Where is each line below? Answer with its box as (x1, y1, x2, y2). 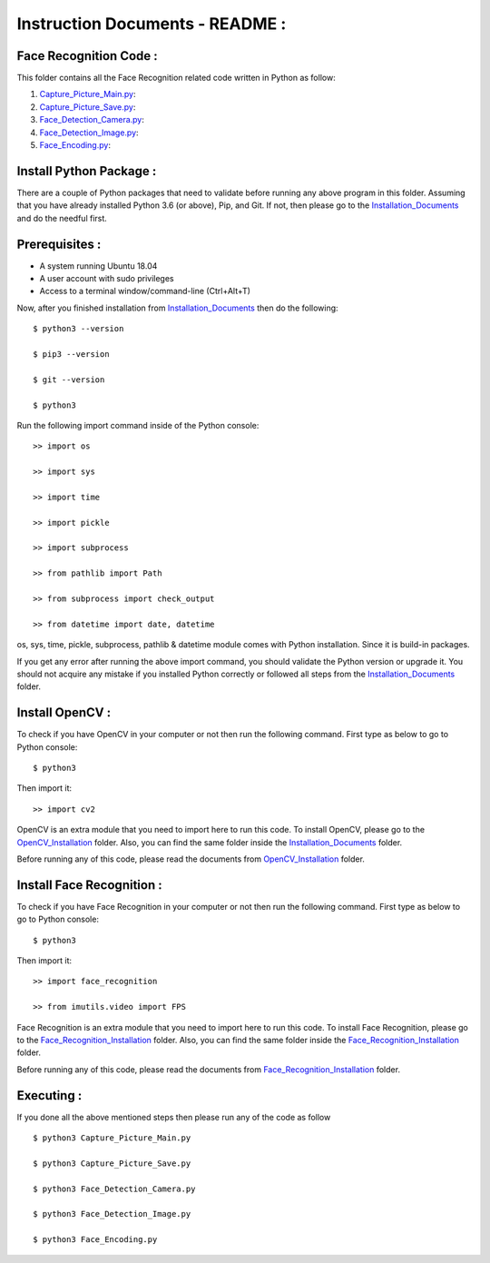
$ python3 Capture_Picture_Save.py (33, 1158, 191, 1169)
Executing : (16, 1088, 83, 1103)
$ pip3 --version (33, 349, 110, 359)
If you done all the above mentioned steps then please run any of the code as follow (16, 1111, 331, 1122)
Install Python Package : (16, 163, 157, 179)
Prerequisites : (16, 236, 102, 252)
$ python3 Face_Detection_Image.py (33, 1209, 191, 1219)
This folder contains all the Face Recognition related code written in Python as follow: (16, 73, 336, 84)
